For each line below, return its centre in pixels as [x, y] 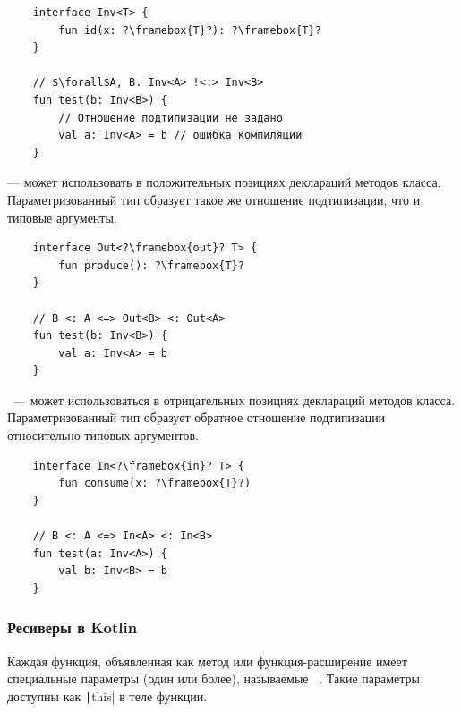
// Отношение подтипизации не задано [171, 118]
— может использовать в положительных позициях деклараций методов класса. [224, 182]
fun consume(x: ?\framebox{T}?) [155, 483]
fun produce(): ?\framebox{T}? [151, 265]
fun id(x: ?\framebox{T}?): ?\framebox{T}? [190, 30]
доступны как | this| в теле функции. [107, 695]
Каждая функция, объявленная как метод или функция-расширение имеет [207, 661]
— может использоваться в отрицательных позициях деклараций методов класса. [234, 399]
